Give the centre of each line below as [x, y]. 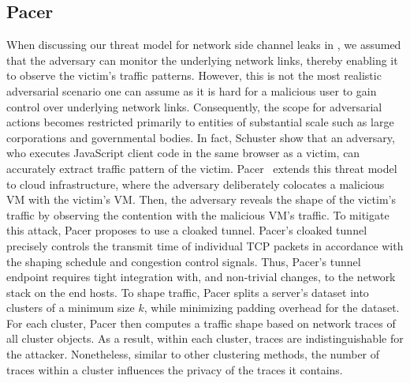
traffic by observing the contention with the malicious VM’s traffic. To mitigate [198, 214]
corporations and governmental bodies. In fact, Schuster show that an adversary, [201, 137]
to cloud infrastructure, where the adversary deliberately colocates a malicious [196, 184]
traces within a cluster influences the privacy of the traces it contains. [175, 369]
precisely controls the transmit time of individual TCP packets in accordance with [205, 245]
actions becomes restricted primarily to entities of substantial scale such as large [200, 122]
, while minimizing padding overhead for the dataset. [272, 308]
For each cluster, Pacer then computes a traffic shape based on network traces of [201, 323]
